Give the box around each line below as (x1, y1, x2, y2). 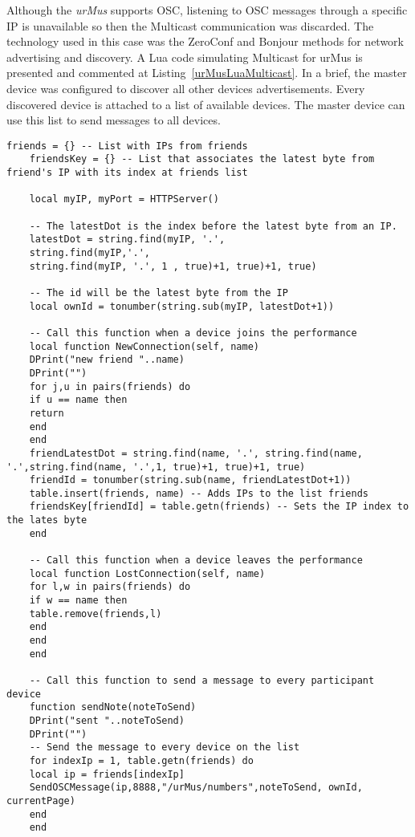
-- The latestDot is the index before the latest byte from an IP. (29, 220, 397, 232)
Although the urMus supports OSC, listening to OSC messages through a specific (6, 2, 408, 18)
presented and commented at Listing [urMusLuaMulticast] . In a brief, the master (6, 64, 407, 81)
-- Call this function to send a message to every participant (29, 675, 375, 686)
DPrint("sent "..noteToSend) (29, 714, 185, 726)
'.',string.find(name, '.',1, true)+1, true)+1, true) (6, 461, 306, 473)
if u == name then (29, 394, 128, 406)
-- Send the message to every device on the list (29, 742, 300, 754)
